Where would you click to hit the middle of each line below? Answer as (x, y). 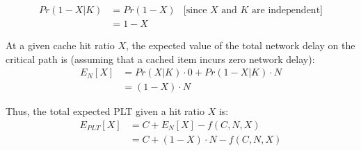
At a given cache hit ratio (60, 45)
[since (195, 11)
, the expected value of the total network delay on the (241, 45)
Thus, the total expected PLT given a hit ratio (105, 111)
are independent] (287, 11)
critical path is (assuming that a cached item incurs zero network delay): (160, 59)
